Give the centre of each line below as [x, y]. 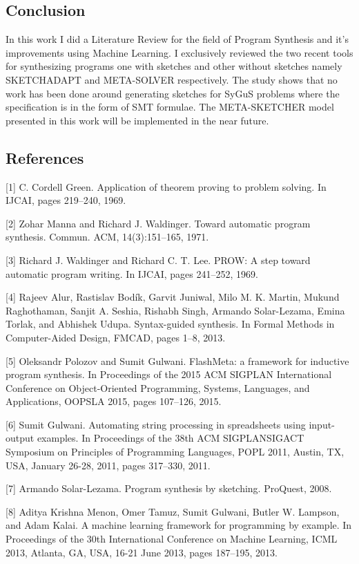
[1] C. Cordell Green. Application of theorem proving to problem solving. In [166, 186]
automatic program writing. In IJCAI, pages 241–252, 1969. [132, 273]
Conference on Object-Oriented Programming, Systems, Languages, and [158, 387]
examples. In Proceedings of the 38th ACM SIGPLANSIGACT [171, 438]
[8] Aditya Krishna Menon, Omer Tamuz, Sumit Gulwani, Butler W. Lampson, [173, 511]
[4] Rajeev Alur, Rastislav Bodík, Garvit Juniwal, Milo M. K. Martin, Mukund [173, 297]
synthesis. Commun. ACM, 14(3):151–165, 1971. [107, 237]
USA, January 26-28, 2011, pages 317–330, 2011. [108, 465]
